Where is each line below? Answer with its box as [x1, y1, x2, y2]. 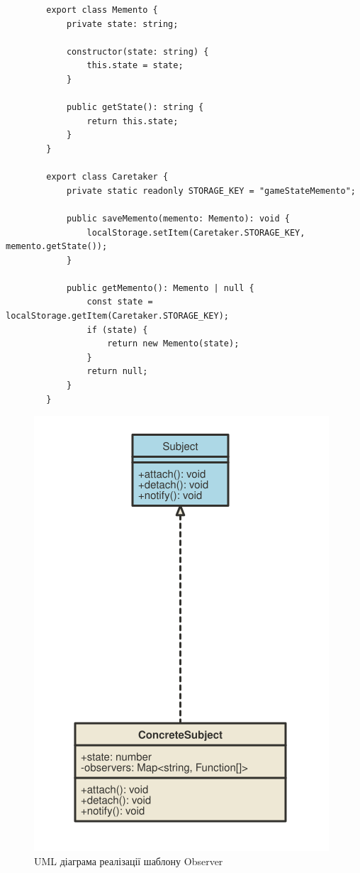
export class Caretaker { [46, 172, 169, 182]
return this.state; [86, 116, 179, 126]
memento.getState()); [6, 241, 108, 252]
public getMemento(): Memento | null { [66, 282, 254, 293]
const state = [86, 297, 153, 307]
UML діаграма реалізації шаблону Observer [34, 853, 223, 868]
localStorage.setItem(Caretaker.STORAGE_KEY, [86, 227, 305, 238]
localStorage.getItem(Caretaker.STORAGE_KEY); [6, 311, 229, 322]
